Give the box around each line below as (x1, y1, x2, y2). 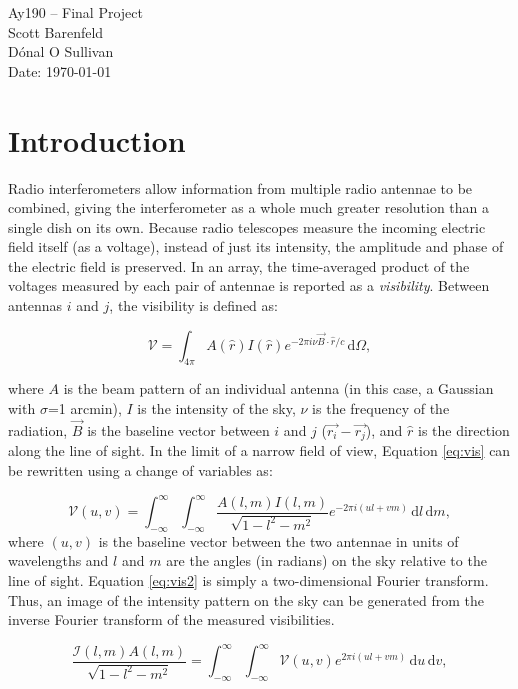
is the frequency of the (312, 398, 450, 419)
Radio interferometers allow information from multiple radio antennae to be (8, 177, 473, 198)
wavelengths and (8, 550, 109, 571)
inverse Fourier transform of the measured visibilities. (8, 609, 335, 630)
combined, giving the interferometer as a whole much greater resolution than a (8, 197, 490, 218)
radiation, (8, 419, 68, 440)
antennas (8, 295, 63, 316)
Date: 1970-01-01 (8, 60, 112, 81)
